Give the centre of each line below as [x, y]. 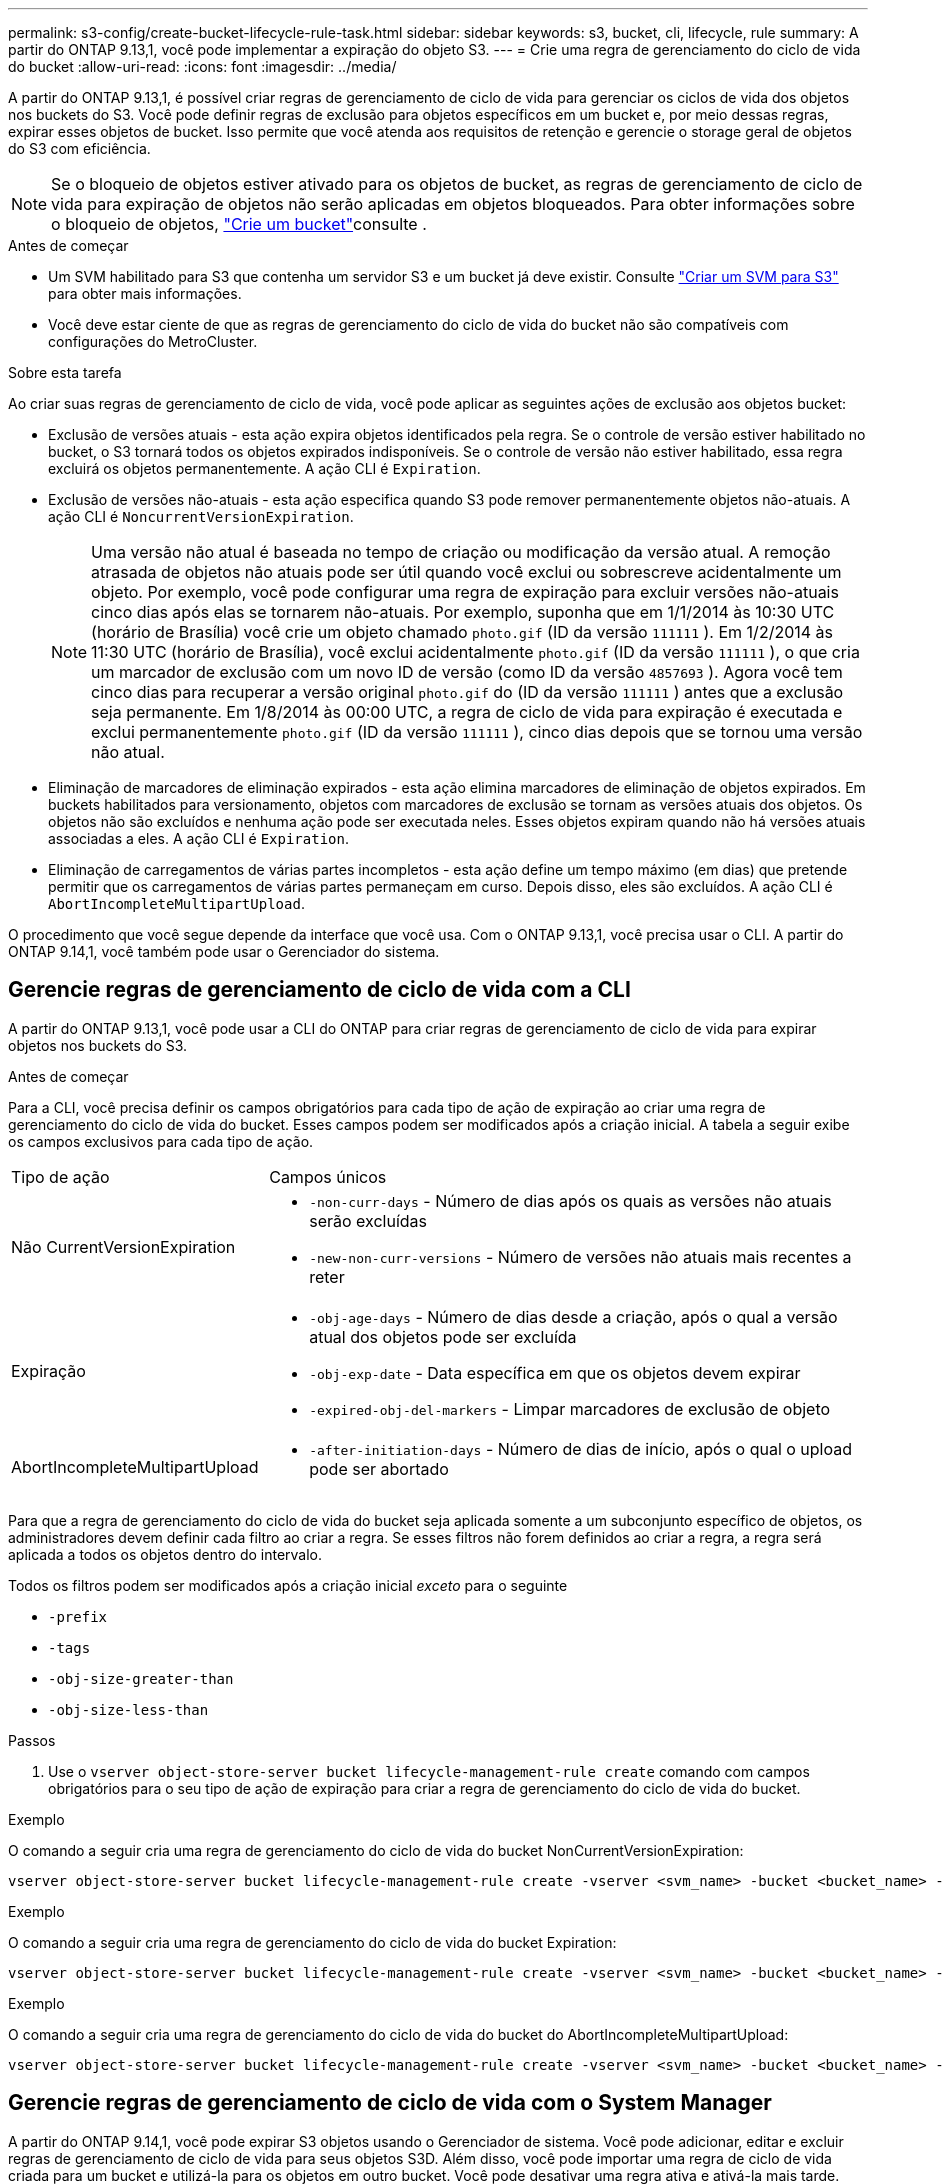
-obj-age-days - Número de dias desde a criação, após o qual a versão [573, 1316]
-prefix [78, 1616]
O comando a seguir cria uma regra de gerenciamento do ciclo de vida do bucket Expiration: [312, 1942]
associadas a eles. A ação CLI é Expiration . [198, 838]
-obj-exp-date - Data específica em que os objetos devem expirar [555, 1372]
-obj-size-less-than [128, 1709]
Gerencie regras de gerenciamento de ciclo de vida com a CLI [319, 990]
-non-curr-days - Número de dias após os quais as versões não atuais [570, 1200]
